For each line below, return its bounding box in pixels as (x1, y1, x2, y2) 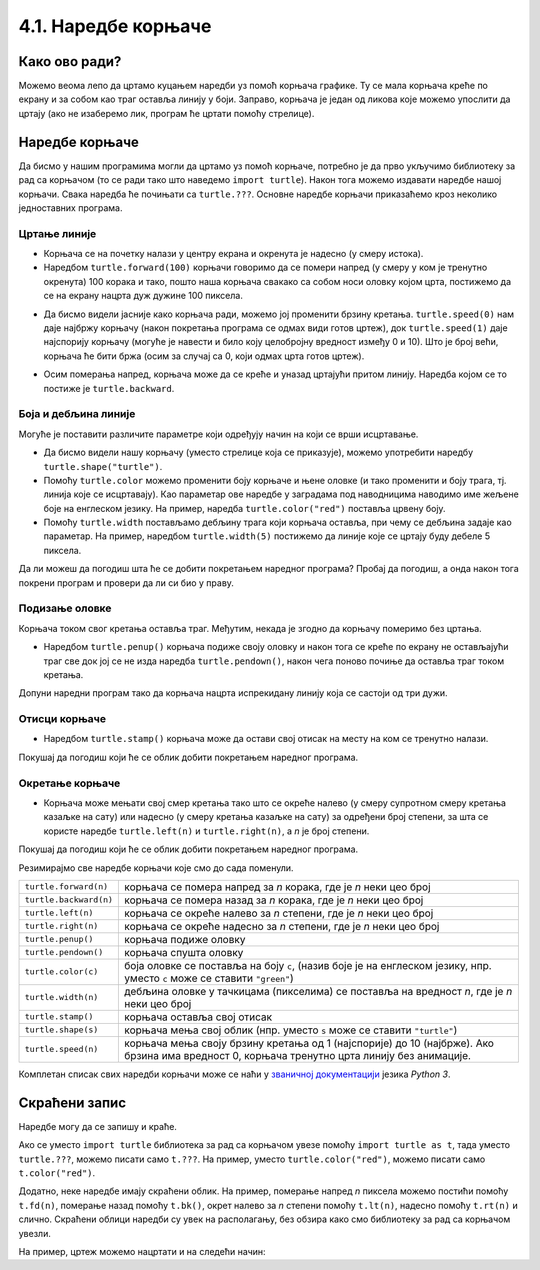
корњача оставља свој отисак (124, 1010, 273, 1024)
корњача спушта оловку (124, 945, 244, 959)
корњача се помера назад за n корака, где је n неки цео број (124, 893, 424, 907)
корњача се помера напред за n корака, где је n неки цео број (124, 880, 431, 894)
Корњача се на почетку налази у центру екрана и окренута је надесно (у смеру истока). (43, 248, 424, 260)
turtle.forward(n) (24, 881, 109, 892)
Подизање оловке (18, 601, 112, 615)
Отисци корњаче (18, 712, 107, 726)
